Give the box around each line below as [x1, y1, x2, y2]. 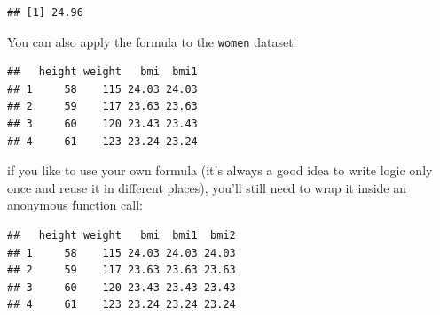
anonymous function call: [7, 196, 143, 214]
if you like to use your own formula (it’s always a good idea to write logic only [7, 161, 433, 180]
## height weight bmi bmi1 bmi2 [7, 229, 236, 242]
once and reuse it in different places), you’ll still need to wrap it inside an [7, 178, 406, 196]
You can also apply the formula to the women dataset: [7, 32, 297, 50]
